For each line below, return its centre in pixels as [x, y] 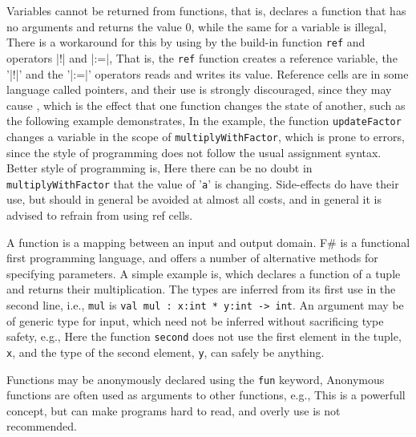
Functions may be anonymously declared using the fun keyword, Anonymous [196, 379]
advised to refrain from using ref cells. [100, 215]
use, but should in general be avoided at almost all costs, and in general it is [194, 199]
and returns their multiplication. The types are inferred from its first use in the [201, 289]
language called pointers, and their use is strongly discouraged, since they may [199, 89]
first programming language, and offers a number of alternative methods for [192, 258]
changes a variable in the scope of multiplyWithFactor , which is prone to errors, [206, 136]
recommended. [42, 426]
